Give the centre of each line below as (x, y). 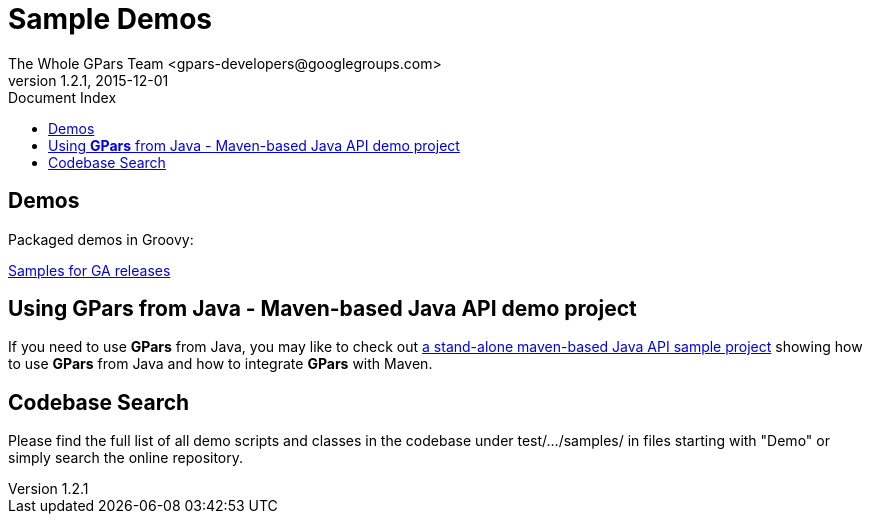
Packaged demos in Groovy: (101, 239)
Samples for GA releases (89, 270)
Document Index (62, 97)
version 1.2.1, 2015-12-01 (88, 80)
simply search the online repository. (126, 458)
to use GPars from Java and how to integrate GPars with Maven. (220, 364)
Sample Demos (110, 19)
